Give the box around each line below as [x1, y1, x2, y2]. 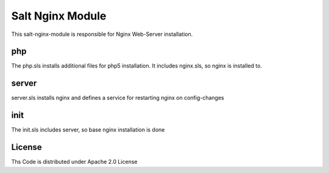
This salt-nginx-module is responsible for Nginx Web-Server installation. [11, 30, 193, 38]
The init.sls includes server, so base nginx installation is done [11, 126, 165, 133]
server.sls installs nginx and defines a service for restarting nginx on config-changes [11, 94, 225, 102]
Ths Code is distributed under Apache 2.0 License [11, 158, 138, 166]
